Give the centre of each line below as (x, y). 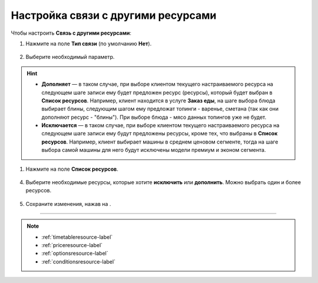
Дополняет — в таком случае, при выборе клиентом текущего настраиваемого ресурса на (157, 84)
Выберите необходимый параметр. (70, 57)
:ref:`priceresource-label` (72, 245)
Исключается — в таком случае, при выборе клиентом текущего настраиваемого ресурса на (160, 125)
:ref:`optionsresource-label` (75, 254)
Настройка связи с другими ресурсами (114, 15)
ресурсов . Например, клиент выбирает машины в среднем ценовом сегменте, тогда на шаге (160, 142)
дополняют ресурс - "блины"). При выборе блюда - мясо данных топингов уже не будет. (154, 117)
